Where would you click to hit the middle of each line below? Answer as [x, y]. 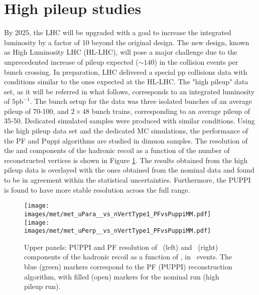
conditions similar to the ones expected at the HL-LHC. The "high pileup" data [126, 82]
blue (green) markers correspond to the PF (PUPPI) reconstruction [128, 267]
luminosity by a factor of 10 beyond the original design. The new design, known [127, 42]
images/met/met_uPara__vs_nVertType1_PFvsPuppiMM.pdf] [118, 214]
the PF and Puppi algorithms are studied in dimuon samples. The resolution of [126, 140]
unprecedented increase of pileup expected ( [71, 61]
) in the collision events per [196, 61]
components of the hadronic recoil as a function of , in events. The [128, 257]
